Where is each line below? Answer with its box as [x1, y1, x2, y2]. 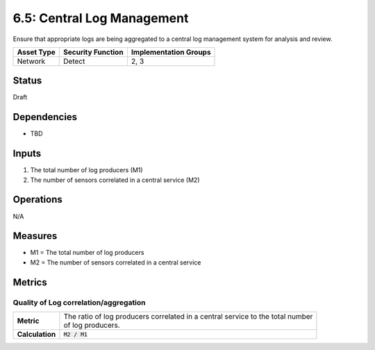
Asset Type [17, 47, 56, 57]
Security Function [63, 47, 124, 57]
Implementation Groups [131, 47, 211, 57]
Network [17, 56, 46, 66]
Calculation [17, 330, 56, 340]
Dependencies [12, 111, 78, 123]
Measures [12, 230, 58, 242]
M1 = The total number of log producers [30, 249, 144, 257]
